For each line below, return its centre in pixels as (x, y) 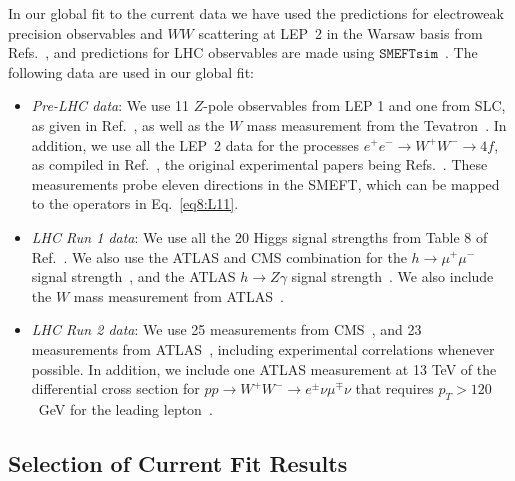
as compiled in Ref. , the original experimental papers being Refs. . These (259, 164)
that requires (394, 388)
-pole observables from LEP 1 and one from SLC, (354, 105)
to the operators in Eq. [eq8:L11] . (135, 203)
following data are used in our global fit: (131, 71)
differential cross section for (115, 388)
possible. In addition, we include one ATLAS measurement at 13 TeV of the (264, 368)
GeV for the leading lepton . (125, 408)
